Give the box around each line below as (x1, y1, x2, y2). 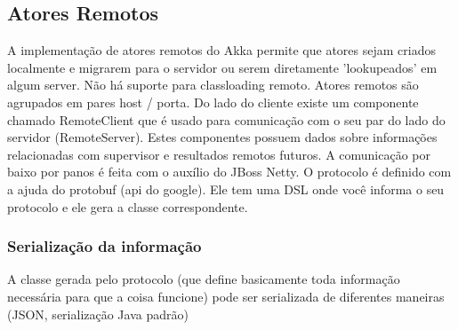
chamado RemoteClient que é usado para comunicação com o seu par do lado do (7, 110, 446, 129)
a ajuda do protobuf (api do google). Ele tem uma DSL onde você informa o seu (7, 179, 445, 198)
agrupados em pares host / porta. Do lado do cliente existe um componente (7, 92, 419, 111)
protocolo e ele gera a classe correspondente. (7, 197, 248, 216)
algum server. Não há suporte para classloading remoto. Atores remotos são (7, 75, 419, 94)
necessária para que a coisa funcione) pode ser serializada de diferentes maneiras (7, 287, 445, 305)
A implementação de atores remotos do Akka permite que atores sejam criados (7, 41, 436, 59)
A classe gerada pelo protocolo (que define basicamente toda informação (7, 270, 400, 288)
